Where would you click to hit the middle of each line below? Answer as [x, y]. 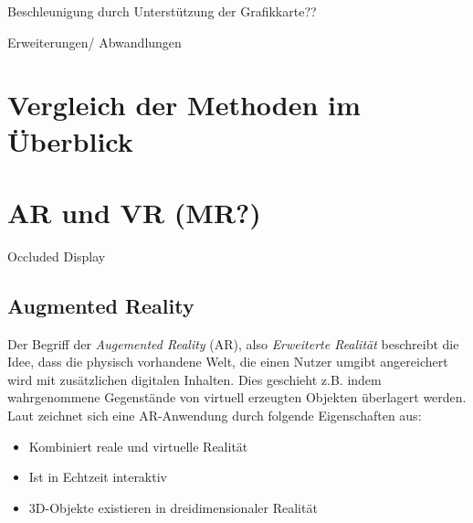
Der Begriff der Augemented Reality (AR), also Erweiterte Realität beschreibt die [233, 343]
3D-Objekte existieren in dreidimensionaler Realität [173, 507]
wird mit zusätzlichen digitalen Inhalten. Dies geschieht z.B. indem [194, 379]
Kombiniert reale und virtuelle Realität [138, 446]
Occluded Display [57, 256]
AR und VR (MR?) [134, 212]
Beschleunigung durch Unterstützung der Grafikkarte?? [162, 11]
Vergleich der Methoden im [184, 105]
